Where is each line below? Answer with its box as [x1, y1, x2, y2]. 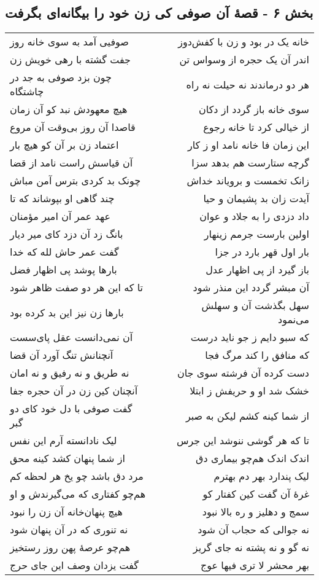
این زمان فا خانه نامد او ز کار [187, 138, 309, 152]
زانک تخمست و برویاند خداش [186, 173, 309, 188]
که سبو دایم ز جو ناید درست [190, 330, 309, 345]
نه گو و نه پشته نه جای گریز [193, 540, 309, 555]
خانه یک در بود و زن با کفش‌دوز [178, 34, 309, 49]
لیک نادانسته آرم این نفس [10, 433, 117, 448]
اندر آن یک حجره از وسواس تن [179, 52, 309, 67]
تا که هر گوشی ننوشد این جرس [176, 433, 309, 448]
